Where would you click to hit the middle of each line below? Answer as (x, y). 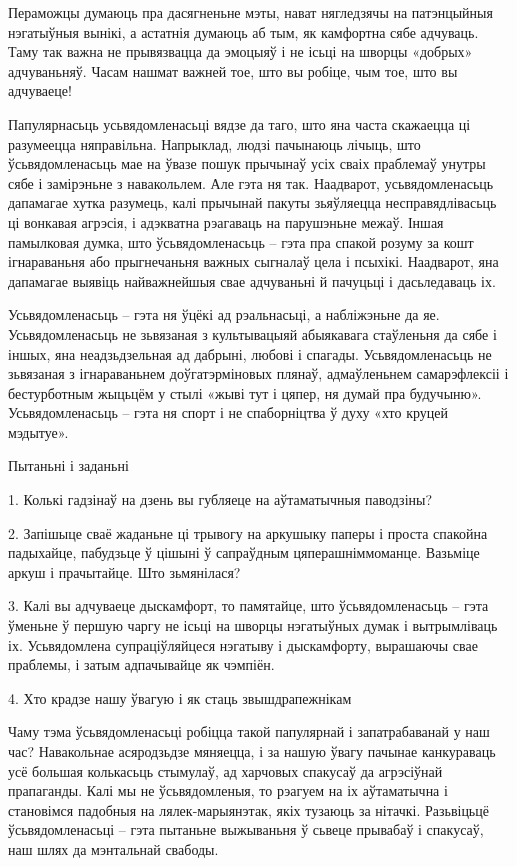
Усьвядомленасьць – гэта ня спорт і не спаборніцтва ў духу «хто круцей (228, 412)
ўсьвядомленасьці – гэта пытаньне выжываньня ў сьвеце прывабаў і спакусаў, (246, 829)
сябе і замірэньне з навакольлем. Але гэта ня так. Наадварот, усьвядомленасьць (251, 182)
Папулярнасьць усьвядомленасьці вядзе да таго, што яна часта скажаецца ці (239, 123)
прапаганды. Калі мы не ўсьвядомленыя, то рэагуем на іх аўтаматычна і (228, 790)
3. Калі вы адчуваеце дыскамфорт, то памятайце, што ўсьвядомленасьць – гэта (248, 605)
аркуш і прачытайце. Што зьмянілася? (124, 571)
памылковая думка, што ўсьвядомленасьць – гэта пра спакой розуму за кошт (241, 241)
